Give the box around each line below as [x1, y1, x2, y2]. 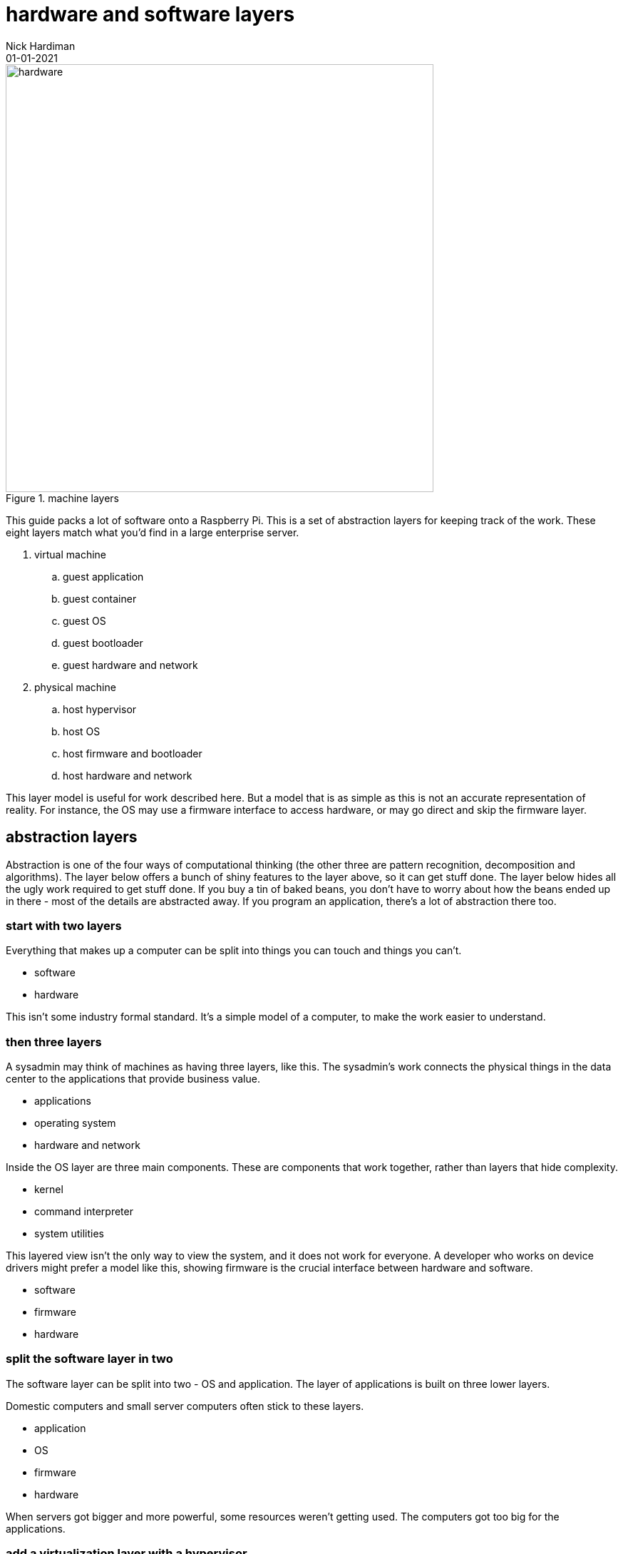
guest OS [63, 614, 106, 627]
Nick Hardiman [6, 39, 76, 52]
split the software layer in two [6, 1351, 173, 1366]
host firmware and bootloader [63, 747, 202, 760]
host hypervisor [63, 702, 137, 715]
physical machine [34, 680, 116, 693]
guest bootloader [63, 636, 143, 649]
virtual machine [34, 548, 107, 561]
